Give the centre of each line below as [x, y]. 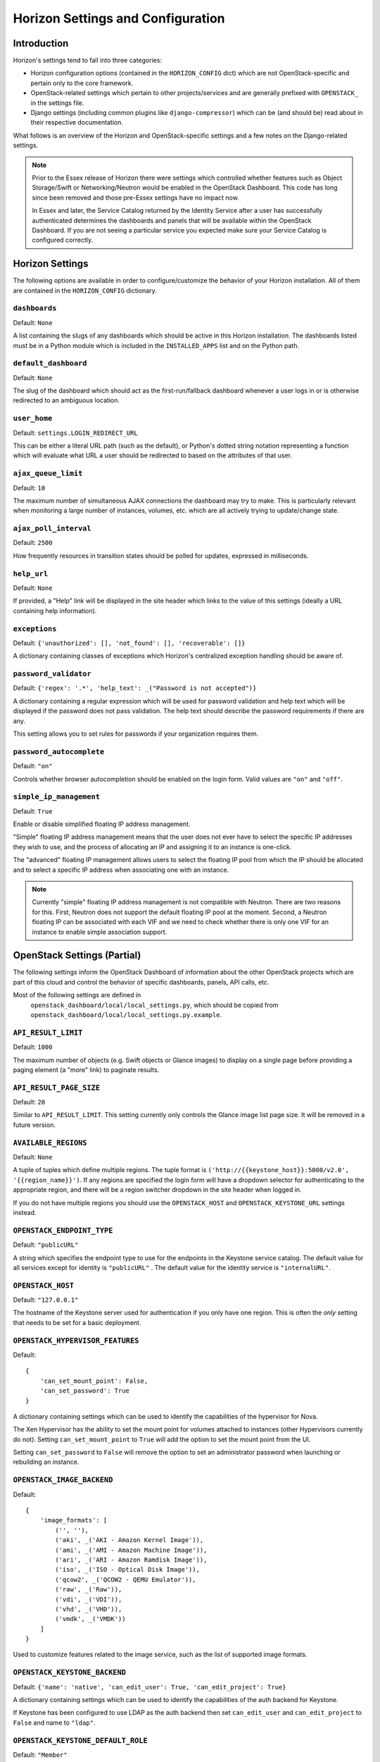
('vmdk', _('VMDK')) [90, 1619]
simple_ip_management [56, 797]
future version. [34, 1125]
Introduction [41, 43]
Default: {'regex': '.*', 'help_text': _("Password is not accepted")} [135, 688]
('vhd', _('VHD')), [89, 1609]
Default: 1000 [33, 1047]
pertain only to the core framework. [82, 83]
